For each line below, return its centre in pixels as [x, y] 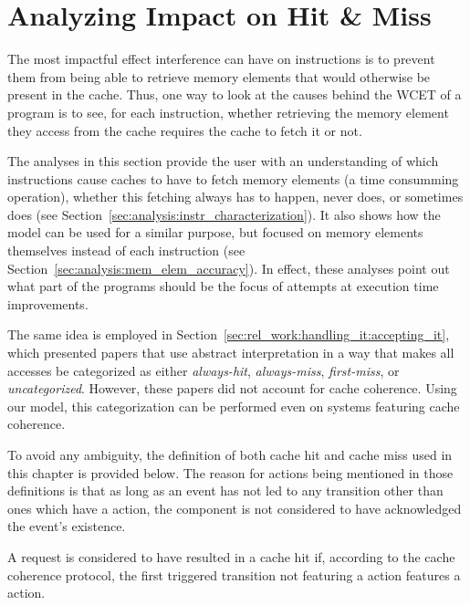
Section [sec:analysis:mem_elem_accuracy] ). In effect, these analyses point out [229, 268]
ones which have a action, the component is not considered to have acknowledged [235, 508]
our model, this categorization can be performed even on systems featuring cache [234, 406]
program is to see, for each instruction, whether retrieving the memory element [228, 112]
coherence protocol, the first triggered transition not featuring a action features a [234, 574]
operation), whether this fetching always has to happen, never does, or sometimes [235, 197]
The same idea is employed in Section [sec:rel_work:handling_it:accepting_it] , [229, 334]
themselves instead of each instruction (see [126, 250]
